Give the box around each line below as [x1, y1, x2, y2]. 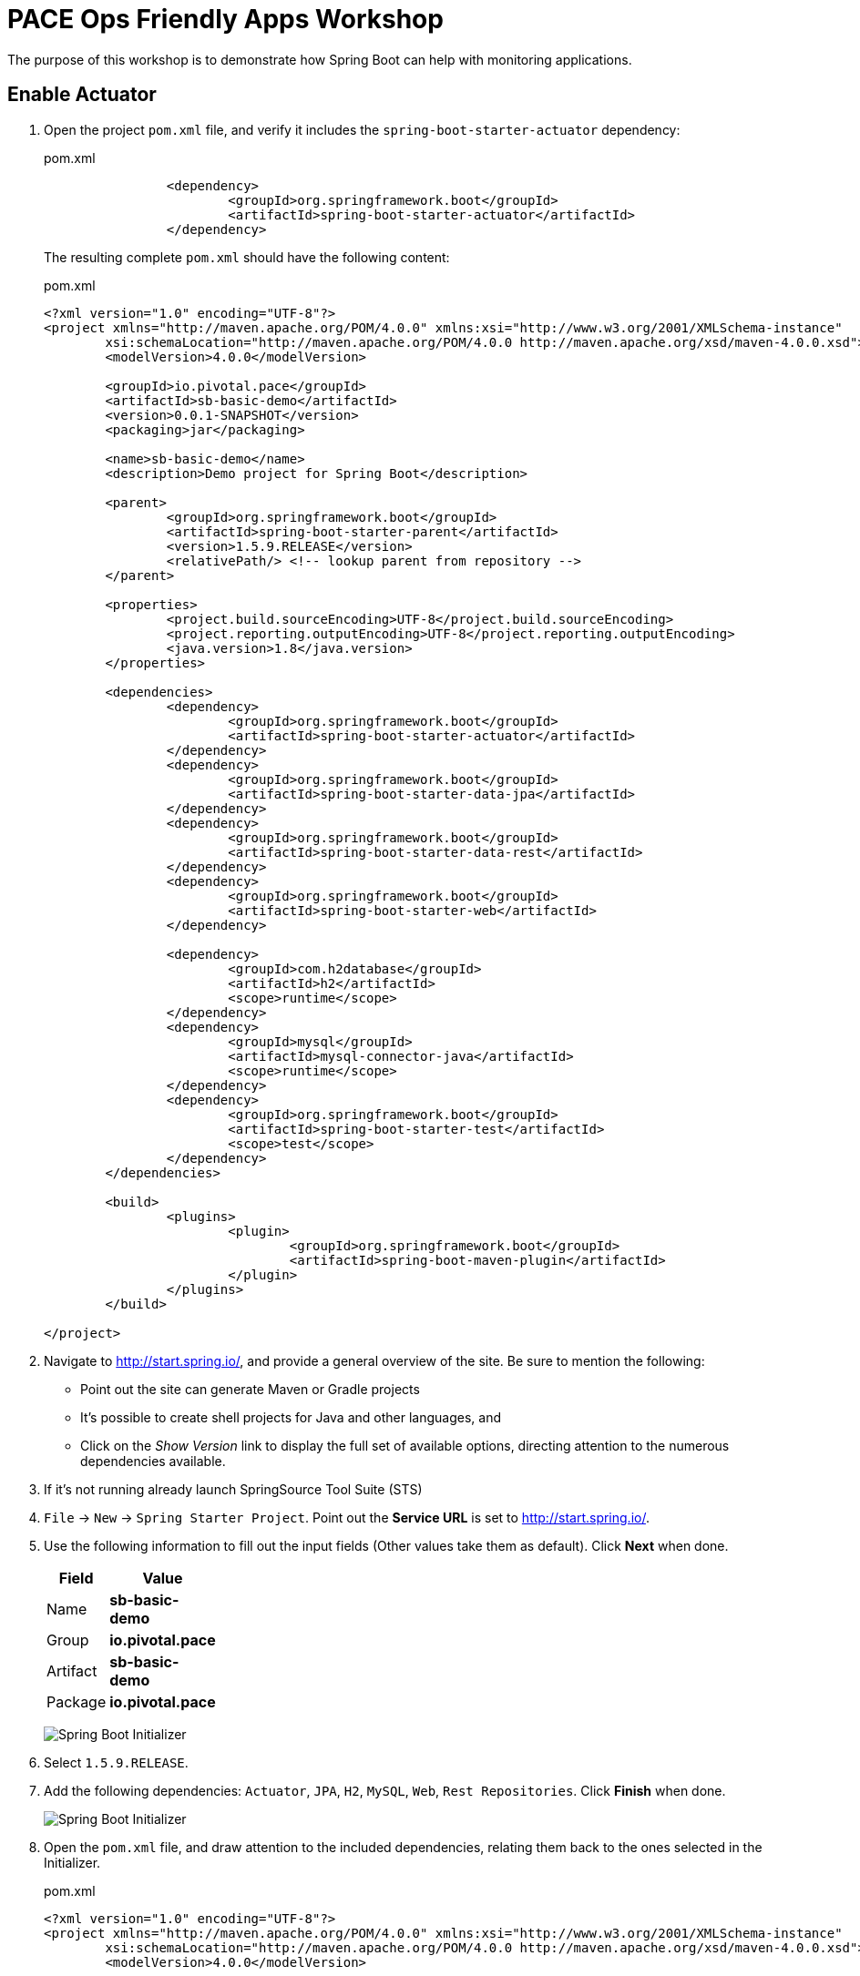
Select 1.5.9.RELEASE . [44, 1754, 189, 1770]
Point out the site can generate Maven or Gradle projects [80, 1380, 420, 1397]
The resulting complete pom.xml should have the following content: [44, 249, 450, 265]
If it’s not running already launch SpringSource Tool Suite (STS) [44, 1481, 423, 1497]
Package [46, 1692, 107, 1711]
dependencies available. [80, 1452, 226, 1469]
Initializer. [44, 1854, 101, 1870]
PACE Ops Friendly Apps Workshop [7, 4, 444, 35]
